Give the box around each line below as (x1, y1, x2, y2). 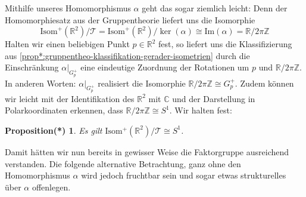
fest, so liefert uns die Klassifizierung (158, 38, 292, 50)
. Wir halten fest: (169, 104, 232, 116)
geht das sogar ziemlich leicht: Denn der (142, 2, 288, 14)
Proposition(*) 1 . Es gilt (5, 124, 102, 136)
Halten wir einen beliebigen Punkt (5, 38, 130, 50)
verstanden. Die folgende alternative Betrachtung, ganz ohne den (5, 157, 241, 170)
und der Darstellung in (172, 92, 255, 104)
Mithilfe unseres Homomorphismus (5, 2, 131, 14)
